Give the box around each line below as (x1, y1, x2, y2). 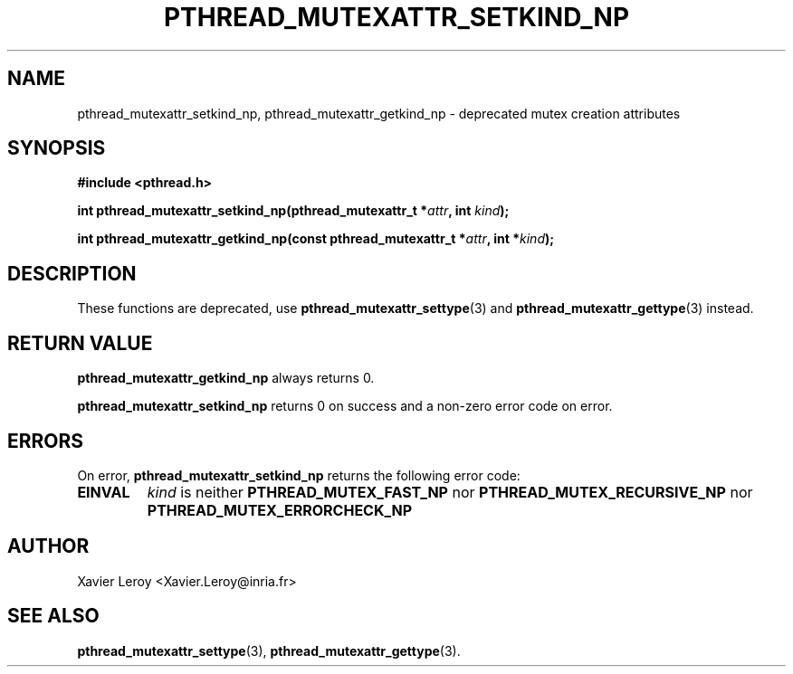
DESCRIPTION (7, 261, 137, 285)
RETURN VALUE (7, 331, 153, 355)
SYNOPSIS (7, 137, 106, 160)
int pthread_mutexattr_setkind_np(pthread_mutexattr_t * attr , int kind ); (77, 203, 510, 219)
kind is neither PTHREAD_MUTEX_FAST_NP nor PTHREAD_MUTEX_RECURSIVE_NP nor (147, 482, 753, 501)
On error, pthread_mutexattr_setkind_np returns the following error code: (77, 467, 521, 483)
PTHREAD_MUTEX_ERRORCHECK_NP (147, 500, 413, 519)
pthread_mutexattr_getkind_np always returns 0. (77, 370, 375, 386)
